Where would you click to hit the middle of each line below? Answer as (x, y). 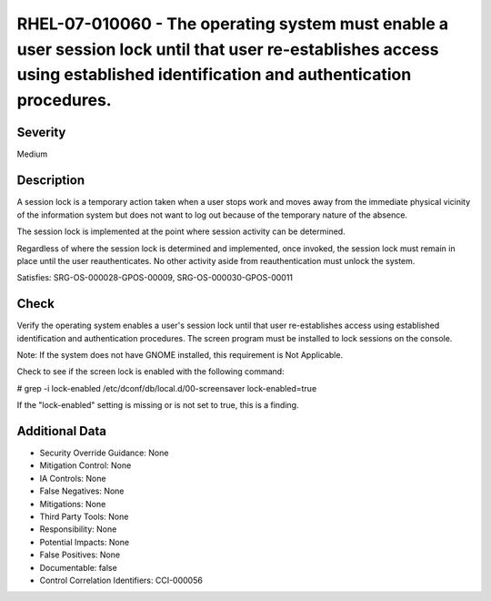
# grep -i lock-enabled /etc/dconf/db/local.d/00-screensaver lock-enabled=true (167, 388)
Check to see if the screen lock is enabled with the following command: (151, 372)
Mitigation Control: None (85, 465)
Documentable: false (78, 567)
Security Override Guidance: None (104, 453)
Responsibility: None (78, 529)
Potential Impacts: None (85, 542)
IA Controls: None (73, 478)
